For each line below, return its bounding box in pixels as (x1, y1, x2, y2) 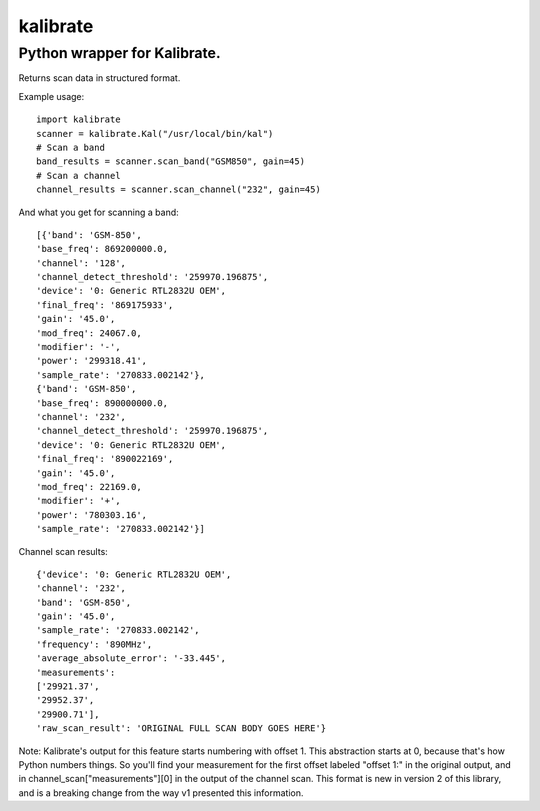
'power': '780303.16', (36, 509, 148, 520)
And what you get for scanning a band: (18, 206, 179, 218)
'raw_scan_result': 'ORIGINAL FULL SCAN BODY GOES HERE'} (36, 723, 327, 734)
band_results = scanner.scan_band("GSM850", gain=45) (36, 156, 305, 167)
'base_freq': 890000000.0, (36, 397, 169, 409)
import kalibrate (36, 114, 121, 125)
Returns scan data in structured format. (18, 72, 181, 84)
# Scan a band (36, 141, 105, 153)
